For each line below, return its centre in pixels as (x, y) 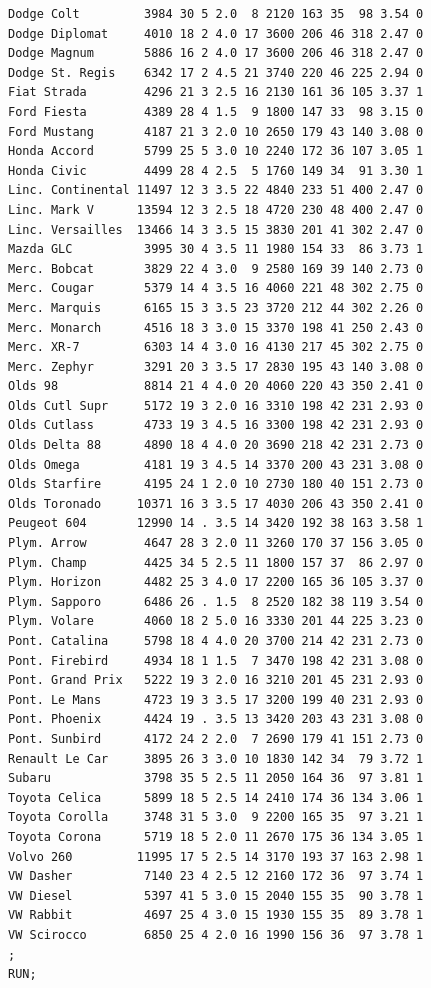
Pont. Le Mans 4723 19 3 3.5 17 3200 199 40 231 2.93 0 (216, 699)
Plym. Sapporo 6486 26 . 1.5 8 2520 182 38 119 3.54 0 (216, 601)
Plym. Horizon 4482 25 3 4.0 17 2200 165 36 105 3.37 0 (216, 582)
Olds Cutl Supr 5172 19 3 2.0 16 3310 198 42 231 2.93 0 (216, 405)
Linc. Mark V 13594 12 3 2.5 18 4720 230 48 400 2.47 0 (216, 209)
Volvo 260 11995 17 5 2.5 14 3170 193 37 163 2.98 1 (216, 856)
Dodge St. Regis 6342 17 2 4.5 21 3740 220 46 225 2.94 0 (216, 72)
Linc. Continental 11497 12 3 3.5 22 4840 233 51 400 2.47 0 (216, 190)
